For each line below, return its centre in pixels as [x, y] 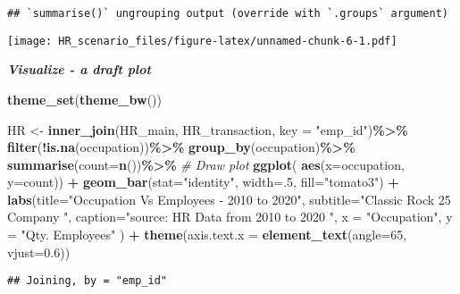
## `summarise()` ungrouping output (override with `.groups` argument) [228, 13]
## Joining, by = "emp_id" [87, 281]
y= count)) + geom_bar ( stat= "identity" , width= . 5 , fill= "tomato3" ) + [203, 182]
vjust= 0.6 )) [39, 252]
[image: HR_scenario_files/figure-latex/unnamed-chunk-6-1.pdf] [202, 41]
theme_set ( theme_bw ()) [84, 99]
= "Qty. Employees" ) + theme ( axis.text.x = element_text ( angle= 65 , [207, 235]
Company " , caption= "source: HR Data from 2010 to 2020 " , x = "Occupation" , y [230, 217]
